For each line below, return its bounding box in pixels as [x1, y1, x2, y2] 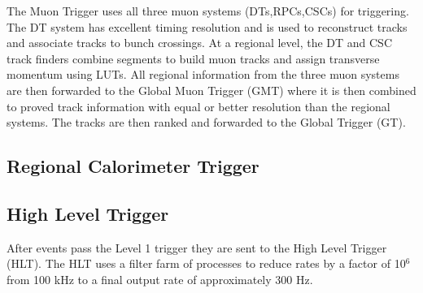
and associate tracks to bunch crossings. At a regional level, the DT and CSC [7, 34, 393, 51]
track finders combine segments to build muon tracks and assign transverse [7, 50, 380, 67]
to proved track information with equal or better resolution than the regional [7, 97, 390, 114]
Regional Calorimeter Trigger [7, 153, 259, 179]
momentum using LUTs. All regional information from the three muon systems [7, 66, 399, 83]
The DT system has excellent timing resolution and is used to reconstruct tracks [7, 18, 408, 35]
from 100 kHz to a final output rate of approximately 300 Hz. [7, 270, 313, 287]
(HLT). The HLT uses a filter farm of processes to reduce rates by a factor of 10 [7, 255, 406, 272]
